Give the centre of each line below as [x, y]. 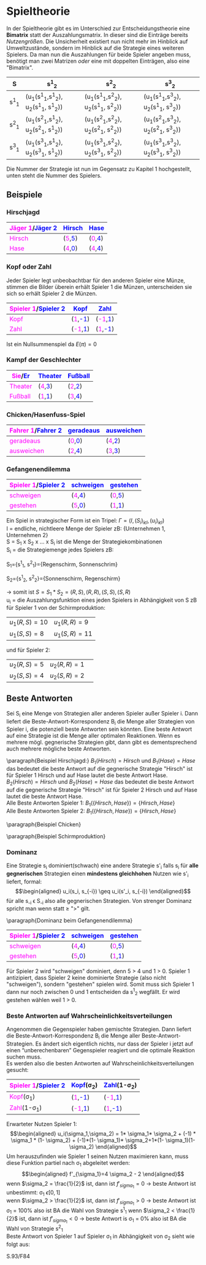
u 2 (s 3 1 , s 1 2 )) [44, 152]
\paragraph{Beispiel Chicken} [44, 824]
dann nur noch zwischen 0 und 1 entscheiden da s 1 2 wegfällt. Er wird [93, 992]
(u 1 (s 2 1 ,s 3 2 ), [162, 119]
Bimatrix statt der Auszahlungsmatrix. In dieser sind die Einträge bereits [97, 34]
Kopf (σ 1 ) [22, 1097]
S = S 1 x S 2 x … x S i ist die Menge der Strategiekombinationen [84, 542]
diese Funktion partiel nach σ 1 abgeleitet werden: [68, 1164]
